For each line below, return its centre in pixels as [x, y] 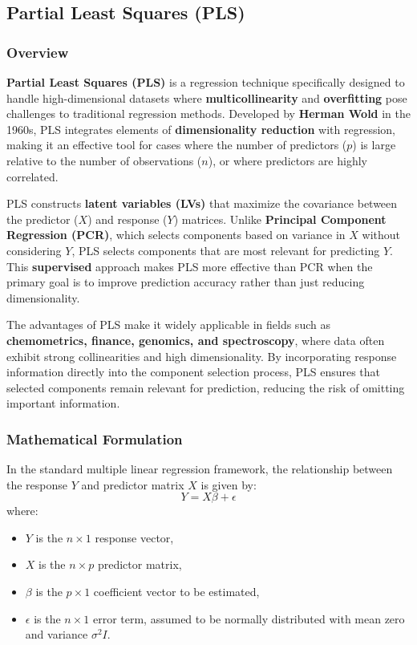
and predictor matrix [133, 484]
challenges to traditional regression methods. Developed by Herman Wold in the [209, 114]
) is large [374, 145]
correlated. [32, 176]
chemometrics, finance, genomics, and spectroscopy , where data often [196, 340]
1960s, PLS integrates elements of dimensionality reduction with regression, [201, 129]
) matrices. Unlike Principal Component [280, 219]
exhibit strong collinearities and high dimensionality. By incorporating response [202, 356]
